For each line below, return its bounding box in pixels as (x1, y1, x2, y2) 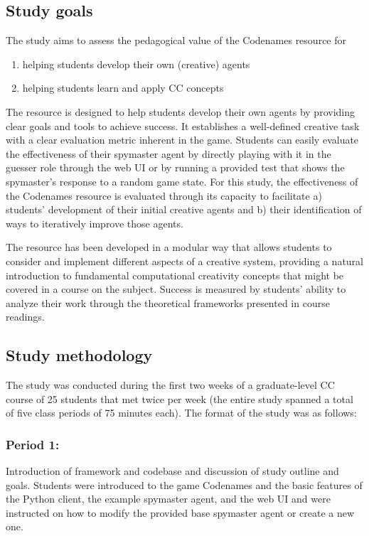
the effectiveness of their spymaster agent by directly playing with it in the (6, 146, 331, 161)
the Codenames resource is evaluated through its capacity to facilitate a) (6, 188, 322, 203)
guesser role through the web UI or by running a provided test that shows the (6, 160, 345, 175)
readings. (6, 309, 45, 324)
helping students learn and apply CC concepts (22, 80, 224, 95)
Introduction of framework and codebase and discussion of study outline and (6, 463, 339, 478)
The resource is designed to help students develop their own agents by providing (6, 104, 355, 119)
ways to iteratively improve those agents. (6, 215, 183, 230)
